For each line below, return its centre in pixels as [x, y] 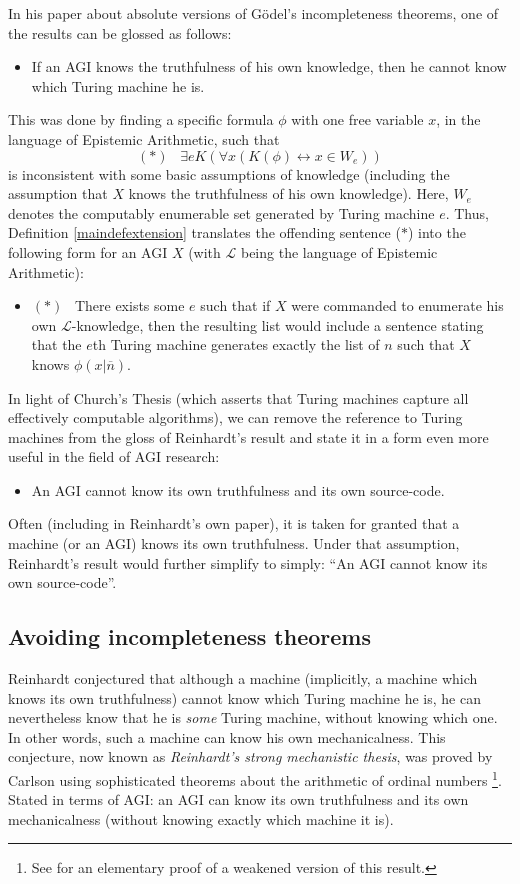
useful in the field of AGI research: [114, 456]
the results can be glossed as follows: [120, 32]
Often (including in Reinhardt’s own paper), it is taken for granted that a [234, 523]
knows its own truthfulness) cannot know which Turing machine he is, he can [244, 697]
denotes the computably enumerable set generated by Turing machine [221, 212]
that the [56, 344]
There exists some [129, 305]
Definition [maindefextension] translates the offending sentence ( [204, 232]
